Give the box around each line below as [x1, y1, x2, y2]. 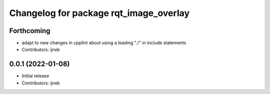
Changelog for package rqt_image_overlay [9, 7, 190, 18]
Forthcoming [9, 26, 50, 35]
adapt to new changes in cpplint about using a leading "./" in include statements [21, 40, 186, 46]
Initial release [21, 73, 49, 79]
